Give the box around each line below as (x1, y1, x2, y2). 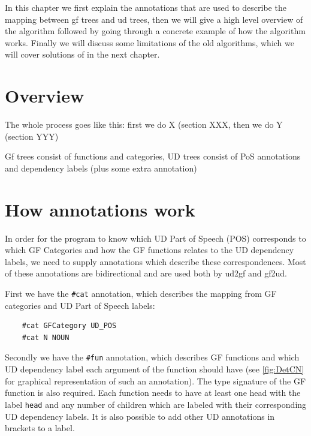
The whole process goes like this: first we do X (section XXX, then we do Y (5, 118, 283, 131)
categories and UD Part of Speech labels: (5, 299, 155, 311)
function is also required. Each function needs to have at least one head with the (5, 386, 301, 399)
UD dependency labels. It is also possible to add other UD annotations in (5, 410, 275, 422)
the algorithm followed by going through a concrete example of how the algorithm (5, 25, 306, 37)
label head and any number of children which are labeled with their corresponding (5, 398, 307, 410)
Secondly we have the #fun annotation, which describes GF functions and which (5, 351, 300, 363)
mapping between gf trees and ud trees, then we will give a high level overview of (5, 13, 303, 25)
